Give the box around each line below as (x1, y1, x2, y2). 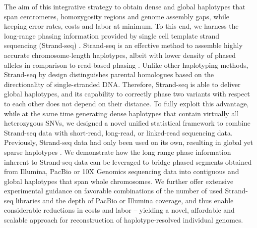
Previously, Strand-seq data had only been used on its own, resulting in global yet (4, 137, 254, 147)
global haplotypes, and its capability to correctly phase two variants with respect (4, 89, 250, 99)
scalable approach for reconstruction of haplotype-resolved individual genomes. (4, 215, 243, 225)
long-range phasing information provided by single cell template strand (4, 30, 220, 41)
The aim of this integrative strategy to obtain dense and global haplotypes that (4, 1, 246, 11)
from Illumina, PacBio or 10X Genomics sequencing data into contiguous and (4, 166, 239, 177)
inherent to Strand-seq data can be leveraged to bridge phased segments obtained (4, 156, 252, 167)
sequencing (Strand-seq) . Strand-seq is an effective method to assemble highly (4, 40, 243, 50)
